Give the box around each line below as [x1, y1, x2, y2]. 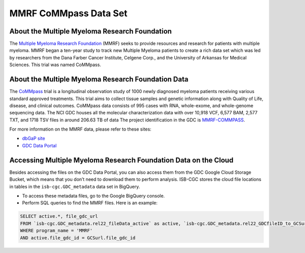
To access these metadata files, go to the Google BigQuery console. [22, 193, 165, 199]
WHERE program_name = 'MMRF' [20, 228, 93, 234]
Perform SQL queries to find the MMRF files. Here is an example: [22, 200, 158, 206]
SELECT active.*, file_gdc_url [20, 213, 99, 219]
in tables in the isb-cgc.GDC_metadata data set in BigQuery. [9, 183, 140, 189]
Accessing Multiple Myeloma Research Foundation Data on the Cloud [9, 155, 234, 165]
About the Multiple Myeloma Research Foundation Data [9, 75, 189, 84]
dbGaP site [22, 135, 45, 142]
